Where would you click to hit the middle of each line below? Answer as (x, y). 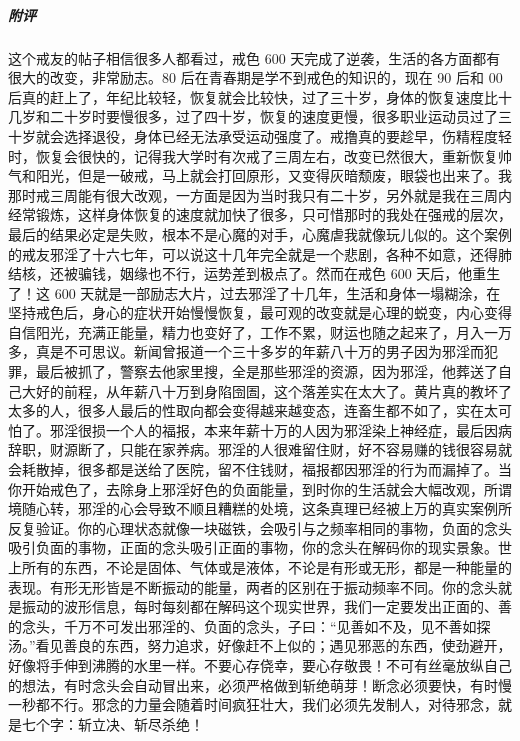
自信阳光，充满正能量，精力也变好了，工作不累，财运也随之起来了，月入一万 (260, 331)
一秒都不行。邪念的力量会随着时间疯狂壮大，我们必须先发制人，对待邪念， (253, 704)
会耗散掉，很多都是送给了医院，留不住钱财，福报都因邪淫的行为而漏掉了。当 (260, 469)
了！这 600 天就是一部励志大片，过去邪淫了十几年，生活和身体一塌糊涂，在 (254, 292)
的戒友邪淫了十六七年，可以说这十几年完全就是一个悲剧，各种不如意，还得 (253, 253)
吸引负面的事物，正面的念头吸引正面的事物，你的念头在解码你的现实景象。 (253, 547)
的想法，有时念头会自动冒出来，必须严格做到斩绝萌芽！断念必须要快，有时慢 (260, 684)
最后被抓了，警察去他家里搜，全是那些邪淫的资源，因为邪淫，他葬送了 (266, 371)
